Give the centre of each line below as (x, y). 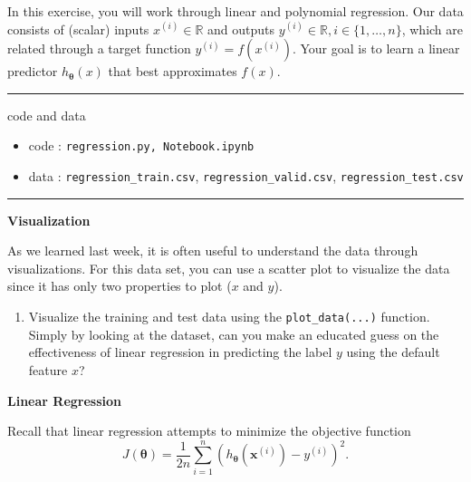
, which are (433, 29)
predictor (33, 71)
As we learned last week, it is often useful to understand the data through (213, 251)
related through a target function (99, 48)
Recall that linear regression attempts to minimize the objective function (209, 431)
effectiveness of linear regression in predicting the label (180, 352)
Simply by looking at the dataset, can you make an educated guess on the (234, 334)
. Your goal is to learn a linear (376, 48)
